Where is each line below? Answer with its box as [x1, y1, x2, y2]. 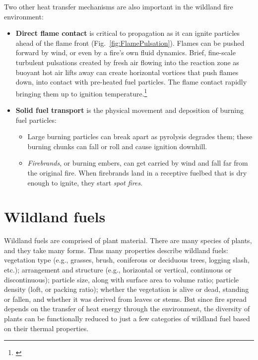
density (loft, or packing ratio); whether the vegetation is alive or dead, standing [4, 284, 249, 294]
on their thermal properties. [4, 323, 89, 333]
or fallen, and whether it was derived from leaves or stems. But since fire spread [4, 293, 247, 304]
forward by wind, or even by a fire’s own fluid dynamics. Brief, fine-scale [15, 47, 236, 58]
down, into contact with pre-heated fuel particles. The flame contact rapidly [15, 77, 247, 87]
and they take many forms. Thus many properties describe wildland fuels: [4, 245, 228, 255]
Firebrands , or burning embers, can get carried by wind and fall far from [27, 158, 248, 168]
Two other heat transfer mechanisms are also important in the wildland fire [4, 1, 233, 11]
